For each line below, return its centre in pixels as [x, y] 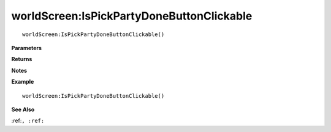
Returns [22, 59]
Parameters [27, 48]
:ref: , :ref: [28, 121]
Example [23, 82]
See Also [23, 109]
